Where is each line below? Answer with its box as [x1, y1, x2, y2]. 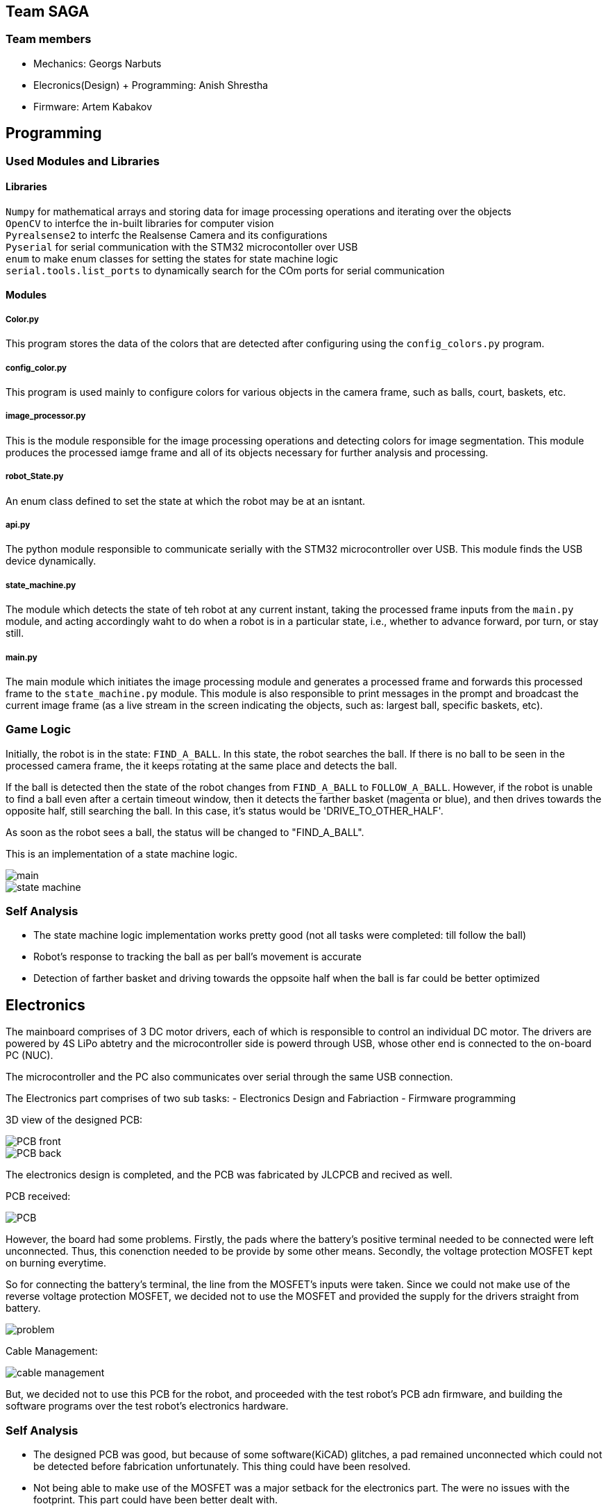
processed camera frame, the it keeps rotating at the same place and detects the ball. [6, 759, 397, 771]
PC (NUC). [6, 1049, 53, 1062]
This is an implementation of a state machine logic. [6, 847, 238, 860]
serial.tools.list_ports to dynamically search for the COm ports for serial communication [6, 264, 445, 276]
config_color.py [6, 362, 67, 373]
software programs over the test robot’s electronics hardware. [6, 1400, 289, 1412]
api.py [6, 519, 31, 530]
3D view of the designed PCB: [6, 1114, 143, 1126]
